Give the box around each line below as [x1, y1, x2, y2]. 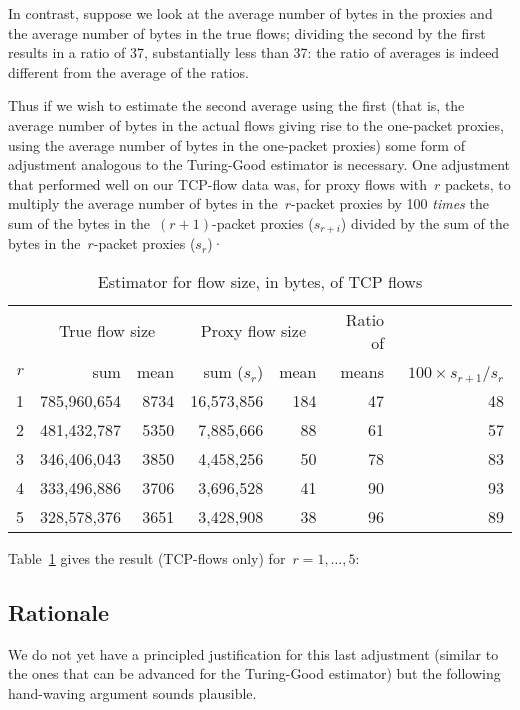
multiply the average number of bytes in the [8, 193, 278, 214]
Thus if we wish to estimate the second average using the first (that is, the [8, 95, 465, 116]
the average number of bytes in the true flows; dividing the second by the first [8, 22, 486, 43]
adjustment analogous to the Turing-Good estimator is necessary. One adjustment [8, 154, 511, 175]
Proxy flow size [200, 319, 306, 343]
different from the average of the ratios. [8, 61, 249, 82]
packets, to [444, 173, 511, 194]
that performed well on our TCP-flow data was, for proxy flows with [8, 173, 427, 194]
